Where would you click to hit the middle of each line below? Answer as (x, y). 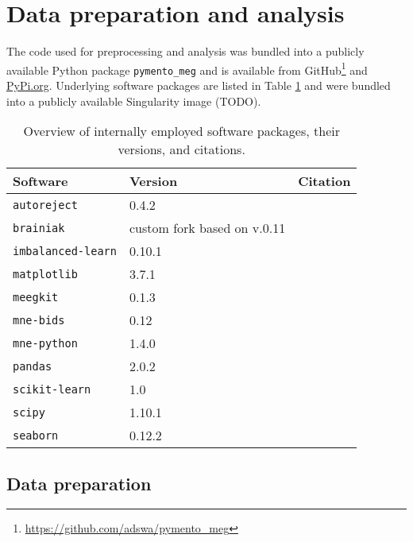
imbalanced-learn (65, 251)
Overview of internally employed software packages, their (181, 131)
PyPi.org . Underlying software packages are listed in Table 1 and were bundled (199, 85)
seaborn (36, 435)
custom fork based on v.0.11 (207, 228)
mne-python (45, 343)
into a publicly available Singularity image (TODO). (134, 101)
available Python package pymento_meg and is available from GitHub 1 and (187, 68)
